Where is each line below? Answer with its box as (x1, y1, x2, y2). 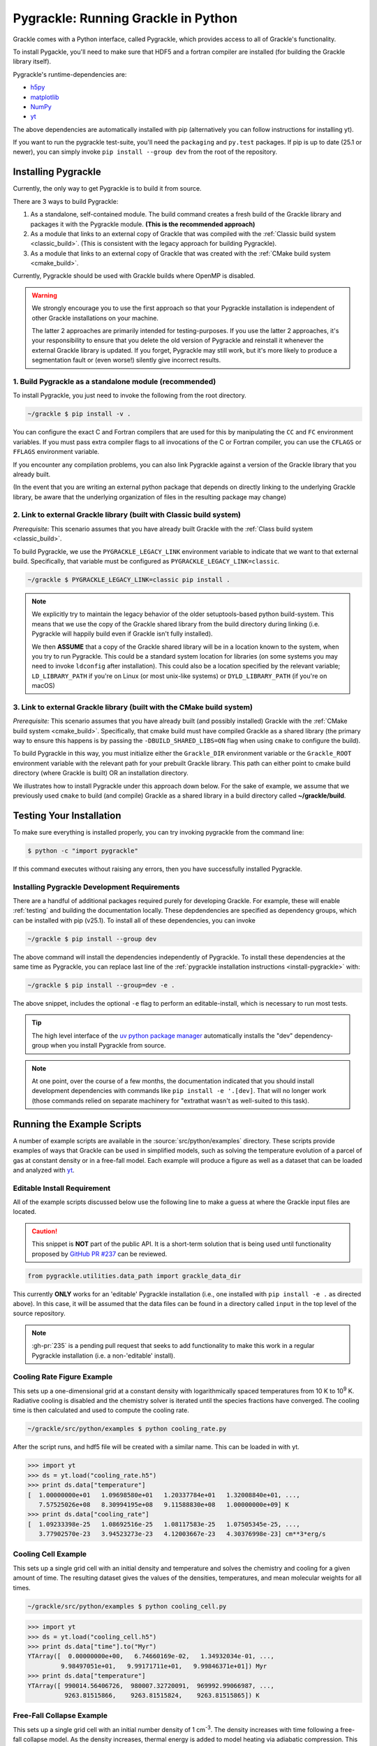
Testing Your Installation (13, 809, 121, 821)
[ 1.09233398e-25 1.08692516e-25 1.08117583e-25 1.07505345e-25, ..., (27, 1520, 300, 1528)
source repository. (13, 1309, 66, 1318)
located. (13, 1208, 36, 1216)
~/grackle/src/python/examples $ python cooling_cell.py (27, 1602, 227, 1610)
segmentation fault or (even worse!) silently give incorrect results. (31, 356, 221, 365)
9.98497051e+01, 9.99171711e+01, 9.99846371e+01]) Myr (60, 1662, 267, 1670)
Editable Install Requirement (13, 1183, 111, 1193)
